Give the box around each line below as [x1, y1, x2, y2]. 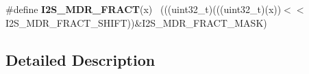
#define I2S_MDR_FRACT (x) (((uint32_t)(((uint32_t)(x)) [5, 2, 282, 16]
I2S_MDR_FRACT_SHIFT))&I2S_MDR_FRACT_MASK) [5, 15, 267, 29]
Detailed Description [5, 49, 156, 70]
